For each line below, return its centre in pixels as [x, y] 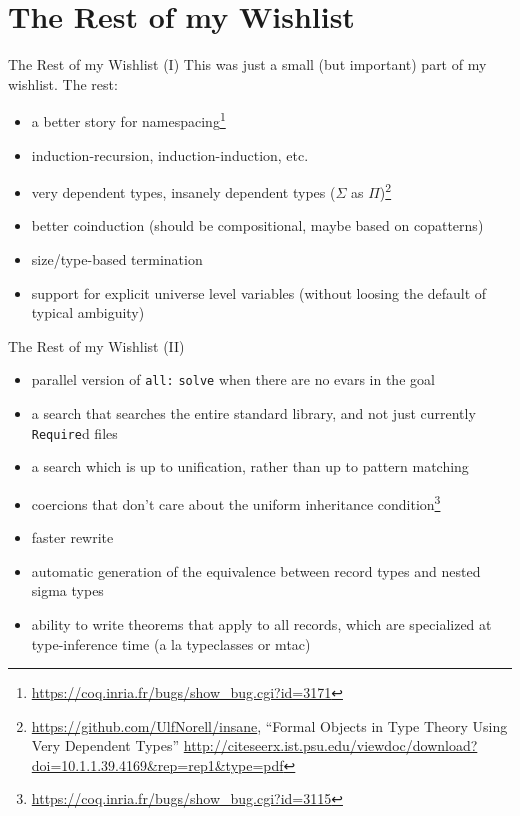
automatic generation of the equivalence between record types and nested [256, 570]
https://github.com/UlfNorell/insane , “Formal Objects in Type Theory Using [269, 725]
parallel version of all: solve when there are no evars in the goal [233, 379]
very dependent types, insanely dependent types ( [183, 191]
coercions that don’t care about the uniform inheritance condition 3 [236, 502]
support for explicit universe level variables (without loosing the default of [259, 292]
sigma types [67, 590]
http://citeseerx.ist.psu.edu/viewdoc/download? [330, 745]
